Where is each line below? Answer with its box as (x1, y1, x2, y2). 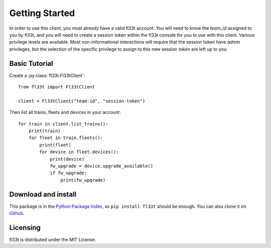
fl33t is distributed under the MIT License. (9, 236, 96, 242)
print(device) (50, 156, 85, 162)
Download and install (9, 190, 77, 198)
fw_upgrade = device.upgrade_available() (50, 163, 153, 169)
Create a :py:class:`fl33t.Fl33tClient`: (9, 72, 85, 78)
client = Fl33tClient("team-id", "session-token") (18, 98, 146, 104)
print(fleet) (39, 142, 71, 148)
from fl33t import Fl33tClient (18, 84, 95, 90)
